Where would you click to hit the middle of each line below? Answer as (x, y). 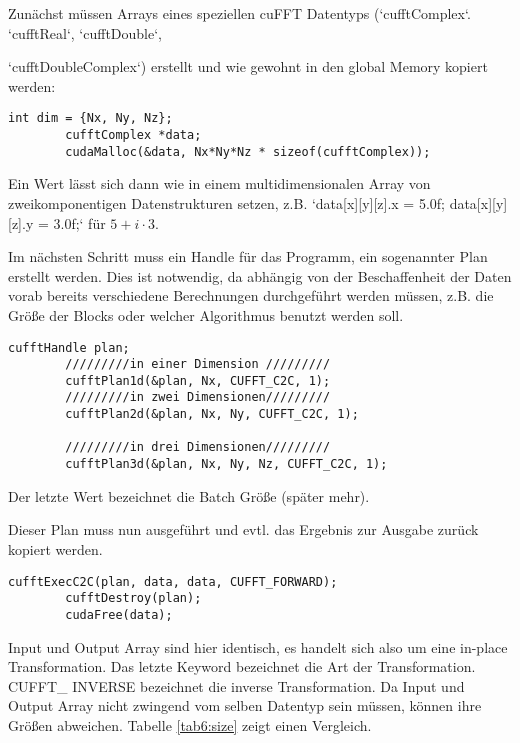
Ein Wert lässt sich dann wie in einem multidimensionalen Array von (219, 183)
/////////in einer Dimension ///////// (198, 364)
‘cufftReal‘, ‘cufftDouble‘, (85, 32)
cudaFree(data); (119, 614)
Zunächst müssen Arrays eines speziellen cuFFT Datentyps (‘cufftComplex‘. (239, 13)
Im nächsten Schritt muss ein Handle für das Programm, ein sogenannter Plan (248, 256)
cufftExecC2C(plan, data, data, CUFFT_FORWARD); (173, 581)
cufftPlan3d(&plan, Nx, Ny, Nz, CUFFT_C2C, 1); (226, 464)
